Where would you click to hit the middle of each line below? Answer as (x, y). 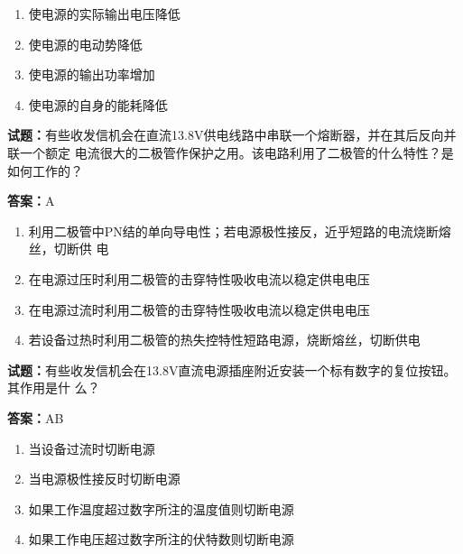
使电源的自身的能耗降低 (98, 104)
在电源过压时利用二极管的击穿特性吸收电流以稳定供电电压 (199, 278)
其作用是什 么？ (54, 388)
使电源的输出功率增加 (92, 74)
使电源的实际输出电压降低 (104, 14)
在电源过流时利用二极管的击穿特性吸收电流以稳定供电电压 (199, 309)
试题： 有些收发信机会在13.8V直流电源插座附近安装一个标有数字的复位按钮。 (232, 369)
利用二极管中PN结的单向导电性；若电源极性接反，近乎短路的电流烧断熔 (240, 231)
